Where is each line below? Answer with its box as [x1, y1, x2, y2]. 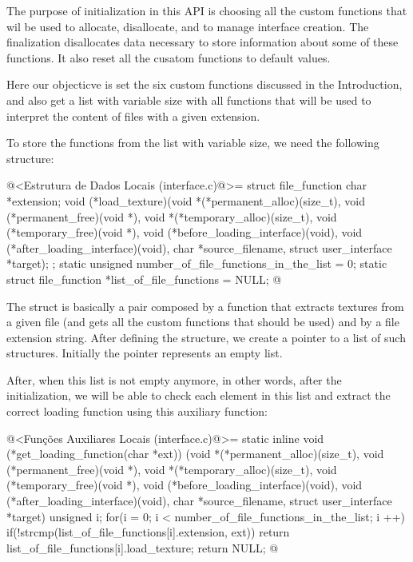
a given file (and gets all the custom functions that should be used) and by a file [6, 313, 399, 330]
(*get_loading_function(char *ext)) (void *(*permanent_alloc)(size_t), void [6, 445, 384, 462]
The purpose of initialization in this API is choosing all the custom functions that [6, 2, 407, 18]
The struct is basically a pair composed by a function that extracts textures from [6, 297, 404, 314]
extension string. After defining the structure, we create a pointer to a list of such [6, 329, 406, 345]
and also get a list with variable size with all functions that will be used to [6, 91, 371, 108]
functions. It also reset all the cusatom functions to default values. [6, 49, 331, 66]
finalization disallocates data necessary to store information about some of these [6, 34, 399, 50]
